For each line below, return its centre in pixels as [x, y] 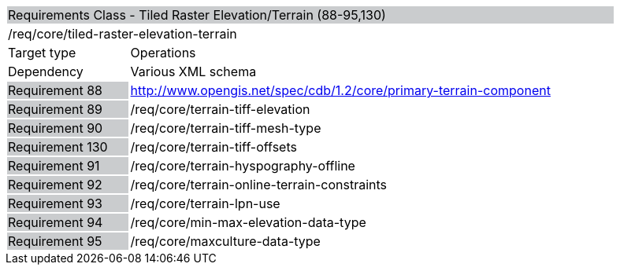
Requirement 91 [54, 166]
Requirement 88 [55, 90]
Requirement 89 [55, 109]
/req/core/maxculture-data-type [225, 241]
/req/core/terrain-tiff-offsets [213, 147]
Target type [42, 53]
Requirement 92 [55, 185]
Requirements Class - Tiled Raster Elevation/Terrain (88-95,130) [197, 15]
